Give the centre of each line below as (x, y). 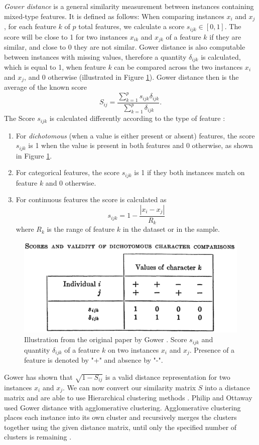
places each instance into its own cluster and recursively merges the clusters (120, 417)
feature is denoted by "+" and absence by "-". (94, 360)
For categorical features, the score (68, 172)
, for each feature (30, 26)
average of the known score (46, 87)
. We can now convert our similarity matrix (129, 387)
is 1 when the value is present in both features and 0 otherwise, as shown (141, 145)
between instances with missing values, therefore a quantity (95, 56)
